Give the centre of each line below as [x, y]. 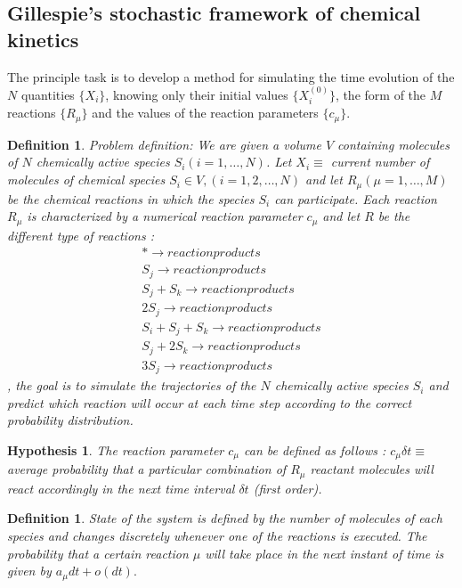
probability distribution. [70, 420]
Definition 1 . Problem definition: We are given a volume [164, 144]
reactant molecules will [372, 469]
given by [29, 571]
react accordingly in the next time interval [121, 488]
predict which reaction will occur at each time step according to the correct [210, 402]
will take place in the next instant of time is [324, 553]
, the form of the [381, 94]
